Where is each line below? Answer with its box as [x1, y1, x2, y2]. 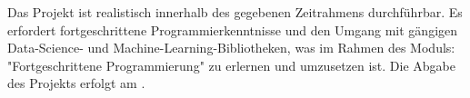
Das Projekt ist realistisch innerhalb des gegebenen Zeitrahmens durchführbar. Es [7, 3, 463, 21]
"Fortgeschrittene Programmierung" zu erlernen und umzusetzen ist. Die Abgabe [7, 55, 456, 74]
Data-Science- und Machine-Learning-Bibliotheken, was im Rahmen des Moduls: [7, 38, 455, 57]
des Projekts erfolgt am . [7, 73, 145, 93]
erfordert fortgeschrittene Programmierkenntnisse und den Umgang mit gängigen [7, 20, 458, 39]
